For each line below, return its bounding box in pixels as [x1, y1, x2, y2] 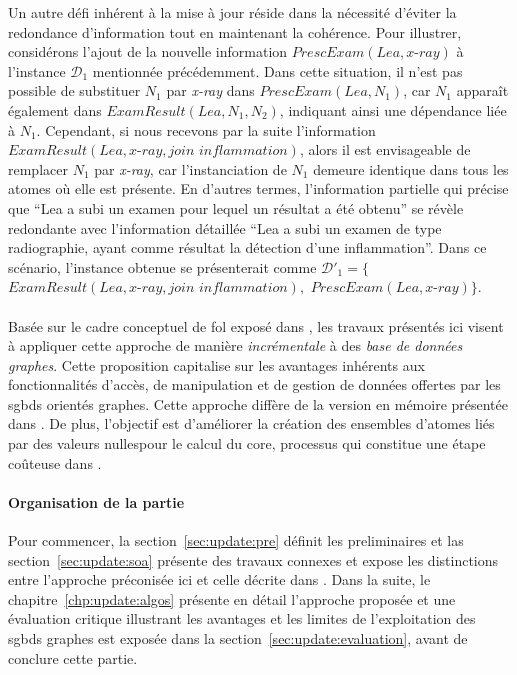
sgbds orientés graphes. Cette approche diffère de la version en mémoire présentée [8, 393, 509, 414]
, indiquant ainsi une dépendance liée [279, 99, 507, 120]
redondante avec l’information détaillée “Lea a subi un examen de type [8, 217, 442, 238]
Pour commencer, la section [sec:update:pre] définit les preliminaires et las [8, 530, 464, 551]
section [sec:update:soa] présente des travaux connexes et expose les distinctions [8, 549, 499, 570]
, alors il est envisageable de [299, 139, 471, 160]
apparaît [456, 80, 509, 101]
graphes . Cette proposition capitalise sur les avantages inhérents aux [8, 354, 425, 375]
